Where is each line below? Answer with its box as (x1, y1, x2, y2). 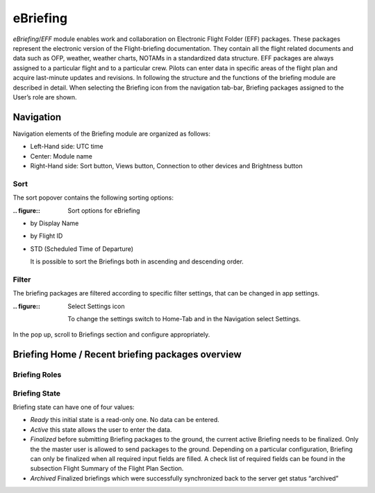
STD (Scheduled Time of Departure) (30, 244, 134, 253)
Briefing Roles (12, 370, 62, 380)
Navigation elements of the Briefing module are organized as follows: (12, 129, 211, 138)
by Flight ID (30, 232, 63, 240)
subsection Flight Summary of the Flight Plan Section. (30, 464, 184, 473)
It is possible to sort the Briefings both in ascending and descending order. (30, 257, 244, 266)
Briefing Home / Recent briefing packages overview (12, 348, 242, 361)
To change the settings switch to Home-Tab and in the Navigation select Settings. (67, 314, 301, 323)
